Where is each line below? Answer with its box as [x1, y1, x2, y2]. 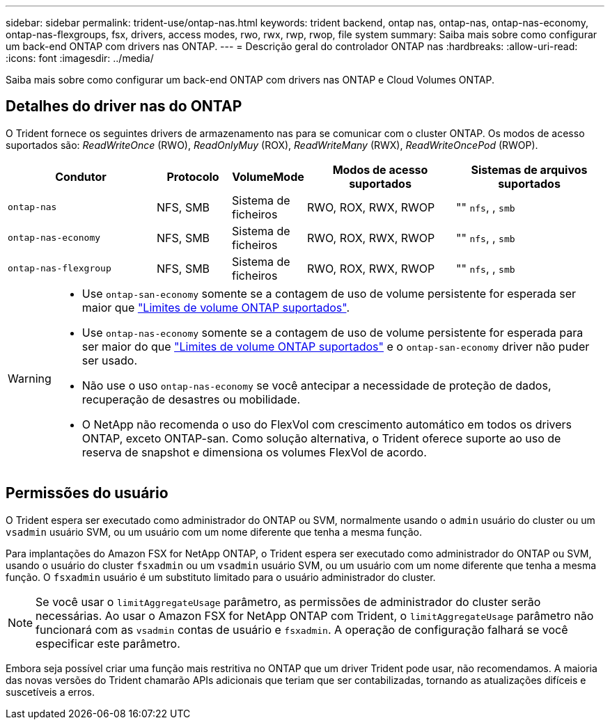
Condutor [55, 169, 107, 184]
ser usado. [81, 353, 137, 367]
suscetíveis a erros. [6, 685, 95, 698]
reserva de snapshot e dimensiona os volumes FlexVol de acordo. [81, 445, 427, 459]
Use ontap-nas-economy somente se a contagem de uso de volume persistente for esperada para [81, 325, 584, 340]
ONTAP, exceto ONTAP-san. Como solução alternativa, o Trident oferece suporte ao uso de [81, 431, 561, 445]
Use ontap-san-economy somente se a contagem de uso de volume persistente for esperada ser [81, 286, 577, 301]
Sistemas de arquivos [471, 162, 588, 177]
